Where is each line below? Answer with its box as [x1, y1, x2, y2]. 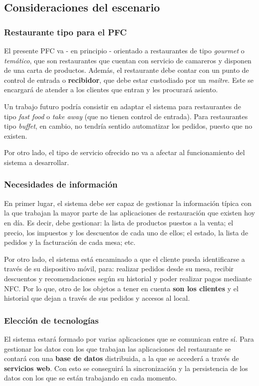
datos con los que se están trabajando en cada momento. [4, 373, 177, 383]
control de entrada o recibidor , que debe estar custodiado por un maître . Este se [4, 74, 254, 85]
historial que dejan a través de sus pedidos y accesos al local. [4, 293, 190, 303]
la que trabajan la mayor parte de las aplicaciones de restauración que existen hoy [4, 207, 255, 218]
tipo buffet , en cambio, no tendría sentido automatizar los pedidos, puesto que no [4, 121, 253, 131]
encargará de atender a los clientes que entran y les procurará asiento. [4, 84, 218, 95]
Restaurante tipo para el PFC [4, 25, 127, 38]
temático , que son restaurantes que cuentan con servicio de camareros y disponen [4, 55, 252, 65]
